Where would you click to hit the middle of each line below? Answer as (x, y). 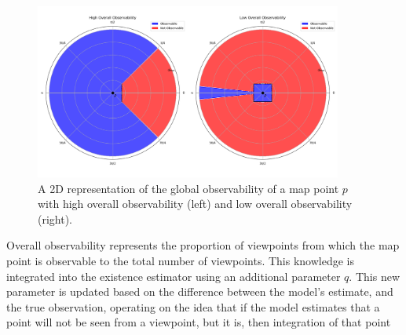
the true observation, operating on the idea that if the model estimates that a (193, 306)
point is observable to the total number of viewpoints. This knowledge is (181, 260)
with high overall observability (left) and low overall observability (195, 204)
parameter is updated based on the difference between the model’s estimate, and (200, 291)
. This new (374, 276)
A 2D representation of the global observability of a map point (188, 188)
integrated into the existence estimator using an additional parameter (174, 276)
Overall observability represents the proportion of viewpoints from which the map (203, 245)
